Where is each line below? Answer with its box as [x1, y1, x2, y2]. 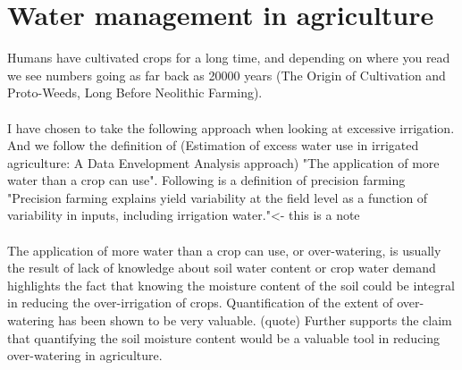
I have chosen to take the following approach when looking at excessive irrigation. [7, 118, 455, 137]
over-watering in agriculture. [7, 346, 163, 365]
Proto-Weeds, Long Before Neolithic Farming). [7, 83, 263, 102]
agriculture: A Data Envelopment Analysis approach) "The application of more [7, 153, 440, 172]
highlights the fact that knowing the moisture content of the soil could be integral [7, 275, 455, 294]
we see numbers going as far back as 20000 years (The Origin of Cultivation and [7, 65, 446, 84]
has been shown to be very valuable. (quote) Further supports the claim [58, 311, 452, 330]
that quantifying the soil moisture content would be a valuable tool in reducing [7, 328, 441, 347]
